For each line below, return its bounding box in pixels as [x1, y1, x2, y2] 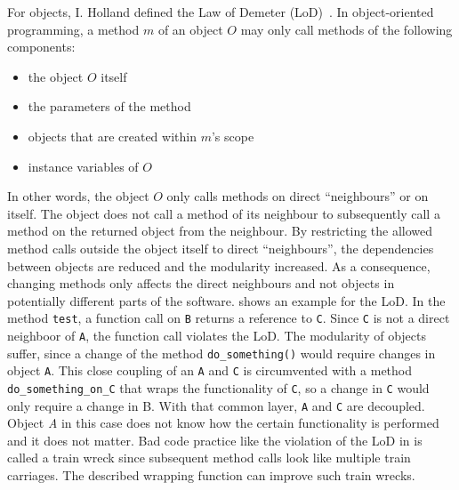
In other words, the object [7, 187, 149, 205]
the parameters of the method [28, 97, 191, 116]
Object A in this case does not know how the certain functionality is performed [7, 414, 439, 432]
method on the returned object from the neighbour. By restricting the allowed [7, 221, 433, 240]
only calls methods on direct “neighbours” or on [166, 187, 429, 205]
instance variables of [28, 157, 139, 175]
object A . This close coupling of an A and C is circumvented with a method [7, 361, 413, 380]
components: [7, 37, 76, 56]
